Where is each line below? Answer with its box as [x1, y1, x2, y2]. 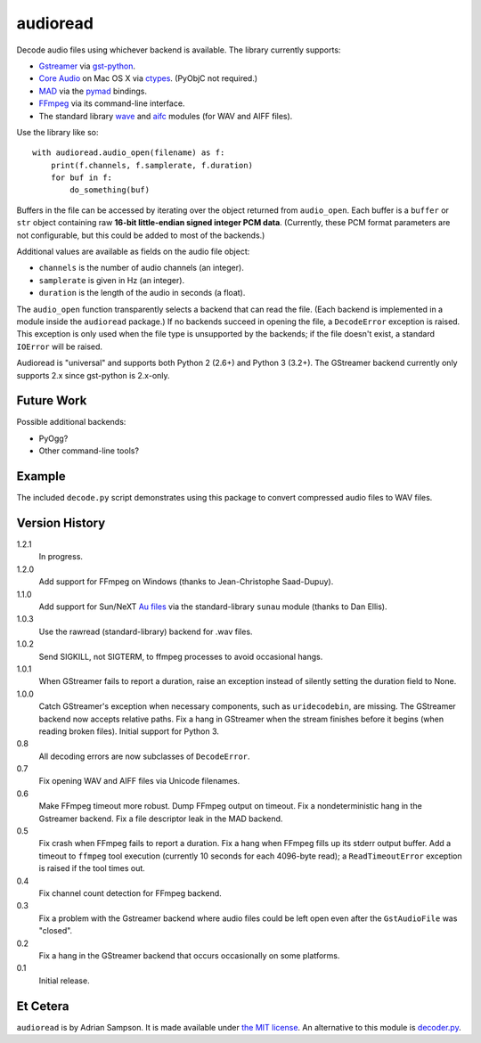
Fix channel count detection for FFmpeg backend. [38, 887, 222, 899]
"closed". [38, 925, 73, 936]
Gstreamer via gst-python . [38, 61, 135, 71]
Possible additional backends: [16, 417, 126, 428]
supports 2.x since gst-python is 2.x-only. [16, 370, 170, 380]
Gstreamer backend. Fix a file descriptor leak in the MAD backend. [38, 813, 283, 824]
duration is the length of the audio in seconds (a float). [38, 288, 246, 298]
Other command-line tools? [38, 445, 140, 456]
